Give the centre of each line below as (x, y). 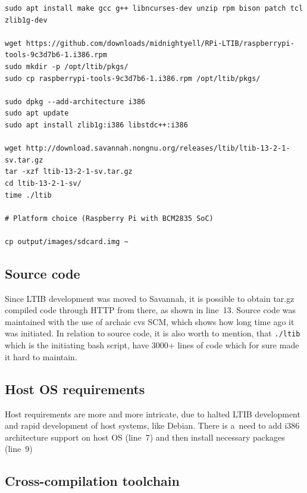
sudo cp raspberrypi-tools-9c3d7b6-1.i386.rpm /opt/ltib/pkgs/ (133, 78)
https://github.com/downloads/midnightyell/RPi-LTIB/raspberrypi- (160, 43)
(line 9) (19, 449)
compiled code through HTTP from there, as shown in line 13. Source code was (151, 310)
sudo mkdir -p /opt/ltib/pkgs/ (67, 66)
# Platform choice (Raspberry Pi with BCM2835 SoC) (109, 218)
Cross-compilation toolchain (92, 481)
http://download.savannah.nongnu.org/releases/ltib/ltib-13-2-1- (158, 149)
